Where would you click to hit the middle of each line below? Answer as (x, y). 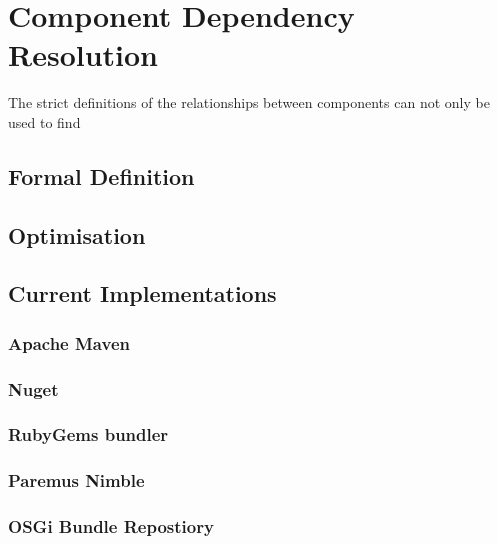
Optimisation (77, 234)
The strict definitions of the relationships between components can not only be (249, 102)
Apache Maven (69, 342)
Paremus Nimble (76, 480)
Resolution (83, 54)
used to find (44, 121)
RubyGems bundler (88, 434)
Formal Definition (101, 175)
